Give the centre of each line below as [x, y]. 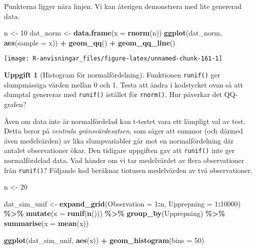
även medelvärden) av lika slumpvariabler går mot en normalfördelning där [119, 140]
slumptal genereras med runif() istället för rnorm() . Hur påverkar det [113, 94]
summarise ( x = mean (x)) [46, 223]
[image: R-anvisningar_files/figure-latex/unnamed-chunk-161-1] [113, 59]
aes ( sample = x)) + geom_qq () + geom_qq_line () [90, 42]
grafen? [15, 104]
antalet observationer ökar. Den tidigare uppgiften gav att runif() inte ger [119, 150]
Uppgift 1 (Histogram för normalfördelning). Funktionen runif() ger [112, 75]
